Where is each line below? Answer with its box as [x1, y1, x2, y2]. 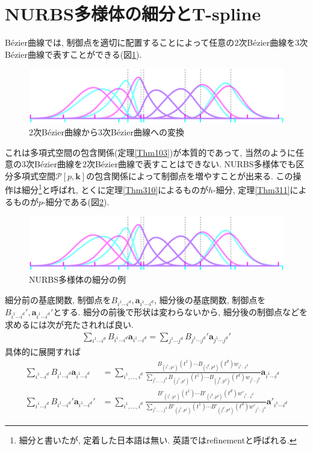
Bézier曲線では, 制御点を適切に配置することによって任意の [5, 36, 235, 49]
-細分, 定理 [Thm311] [213, 183, 290, 196]
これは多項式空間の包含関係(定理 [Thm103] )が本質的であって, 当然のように [5, 146, 296, 158]
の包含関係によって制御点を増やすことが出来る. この [86, 169, 293, 182]
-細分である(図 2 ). [43, 195, 110, 208]
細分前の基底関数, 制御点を [5, 293, 111, 306]
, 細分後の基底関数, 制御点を [154, 293, 266, 306]
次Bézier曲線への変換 [102, 126, 184, 138]
